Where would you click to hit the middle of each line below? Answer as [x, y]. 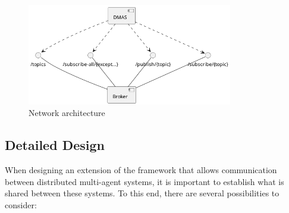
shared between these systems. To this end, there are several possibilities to [142, 193]
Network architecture [67, 113]
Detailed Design [55, 145]
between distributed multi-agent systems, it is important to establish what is [144, 181]
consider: [21, 205]
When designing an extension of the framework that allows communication [141, 170]
